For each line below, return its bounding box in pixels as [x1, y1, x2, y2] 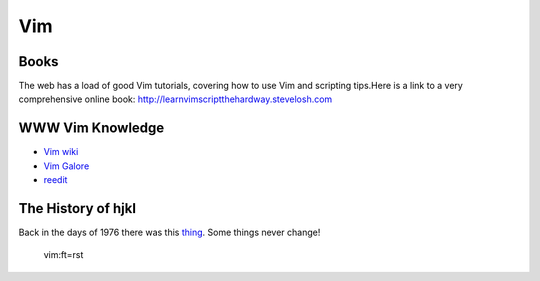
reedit [43, 174, 68, 186]
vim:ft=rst [43, 249, 84, 261]
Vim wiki [43, 146, 79, 158]
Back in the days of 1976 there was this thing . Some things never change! [18, 226, 321, 239]
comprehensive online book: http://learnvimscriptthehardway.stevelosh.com [18, 93, 333, 105]
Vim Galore [43, 160, 90, 172]
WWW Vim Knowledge [18, 120, 165, 137]
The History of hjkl [18, 200, 137, 217]
